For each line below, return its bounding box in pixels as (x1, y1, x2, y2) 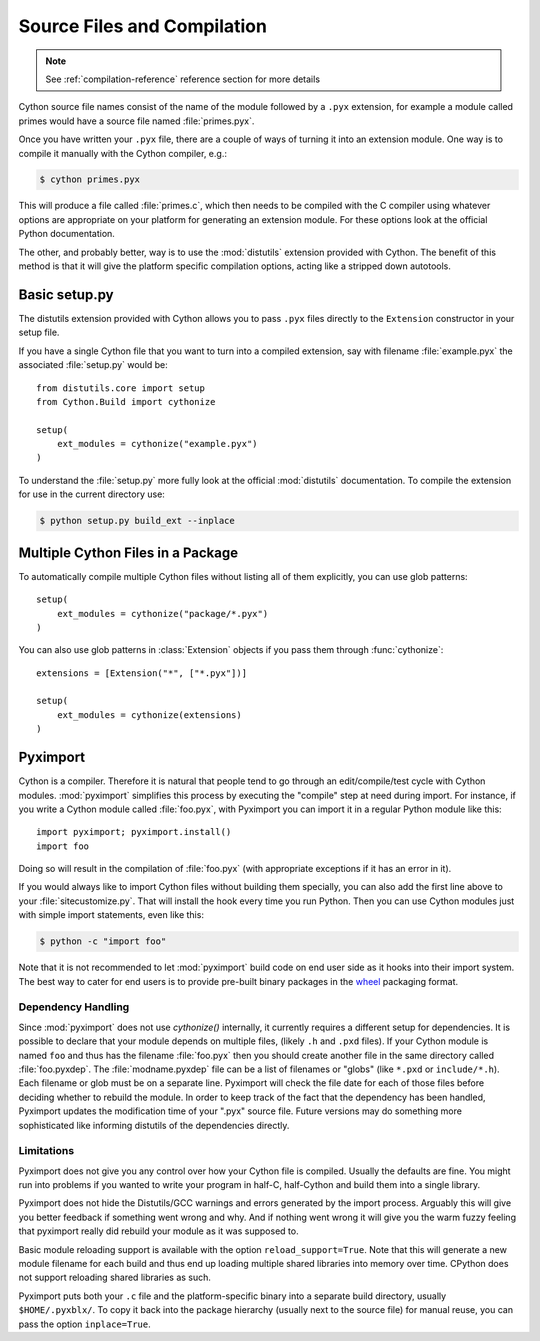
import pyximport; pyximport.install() (36, 826, 232, 838)
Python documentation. (18, 228, 115, 240)
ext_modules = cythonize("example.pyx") (56, 438, 259, 450)
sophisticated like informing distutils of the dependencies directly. (18, 1119, 290, 1131)
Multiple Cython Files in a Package (18, 544, 239, 561)
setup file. (18, 326, 60, 339)
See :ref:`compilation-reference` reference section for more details (45, 73, 320, 85)
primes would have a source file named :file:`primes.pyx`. (18, 115, 255, 127)
